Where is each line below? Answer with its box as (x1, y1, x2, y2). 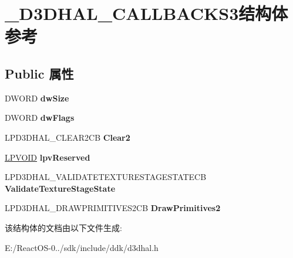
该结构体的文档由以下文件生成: (5, 221, 122, 233)
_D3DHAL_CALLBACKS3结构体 (5, 1, 288, 25)
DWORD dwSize (5, 91, 69, 104)
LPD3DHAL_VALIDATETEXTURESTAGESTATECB (5, 171, 207, 183)
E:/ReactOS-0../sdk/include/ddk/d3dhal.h (5, 241, 159, 253)
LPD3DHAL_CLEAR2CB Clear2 (5, 131, 130, 143)
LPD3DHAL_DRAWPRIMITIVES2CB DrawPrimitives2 (5, 202, 221, 214)
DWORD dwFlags (5, 111, 75, 124)
